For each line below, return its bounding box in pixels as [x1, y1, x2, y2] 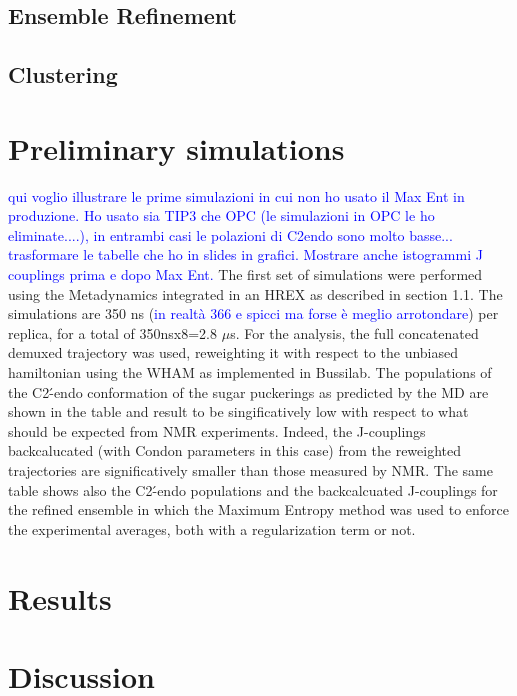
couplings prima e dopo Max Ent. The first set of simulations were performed [8, 264, 483, 285]
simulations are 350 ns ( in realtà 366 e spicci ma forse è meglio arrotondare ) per [8, 303, 499, 324]
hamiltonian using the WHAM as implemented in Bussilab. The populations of [8, 362, 492, 383]
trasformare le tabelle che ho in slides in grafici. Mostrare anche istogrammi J [8, 244, 483, 265]
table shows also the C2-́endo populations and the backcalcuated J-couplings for [8, 479, 498, 500]
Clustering [8, 59, 118, 90]
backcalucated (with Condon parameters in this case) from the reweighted [8, 440, 462, 461]
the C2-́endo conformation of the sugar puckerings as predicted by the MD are [8, 381, 489, 402]
